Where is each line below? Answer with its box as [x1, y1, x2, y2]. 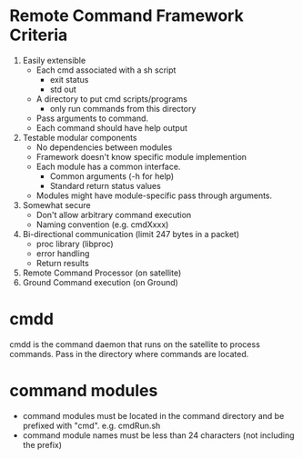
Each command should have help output [35, 122, 188, 133]
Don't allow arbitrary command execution [35, 209, 192, 220]
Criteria [9, 25, 68, 45]
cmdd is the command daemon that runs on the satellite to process [9, 338, 261, 350]
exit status [49, 74, 89, 85]
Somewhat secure [22, 199, 91, 210]
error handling [35, 247, 90, 259]
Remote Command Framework [9, 5, 244, 26]
